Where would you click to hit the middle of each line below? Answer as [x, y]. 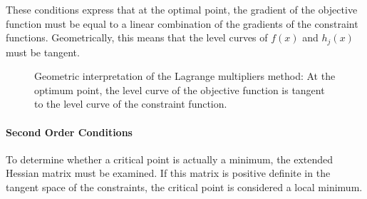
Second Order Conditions [69, 132]
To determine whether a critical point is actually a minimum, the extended [170, 159]
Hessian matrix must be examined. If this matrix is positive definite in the [168, 173]
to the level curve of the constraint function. [131, 104]
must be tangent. [43, 52]
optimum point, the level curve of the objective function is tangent [180, 90]
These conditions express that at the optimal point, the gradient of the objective [182, 9]
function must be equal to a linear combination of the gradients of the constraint [182, 23]
